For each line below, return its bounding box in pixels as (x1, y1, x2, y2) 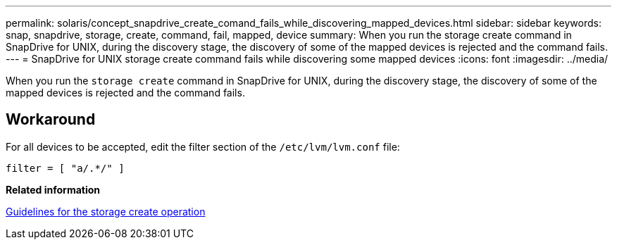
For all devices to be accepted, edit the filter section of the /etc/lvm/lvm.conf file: (6, 140, 400, 153)
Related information (6, 183, 101, 196)
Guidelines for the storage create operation (6, 205, 206, 218)
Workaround (6, 111, 96, 129)
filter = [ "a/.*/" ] (6, 162, 125, 174)
